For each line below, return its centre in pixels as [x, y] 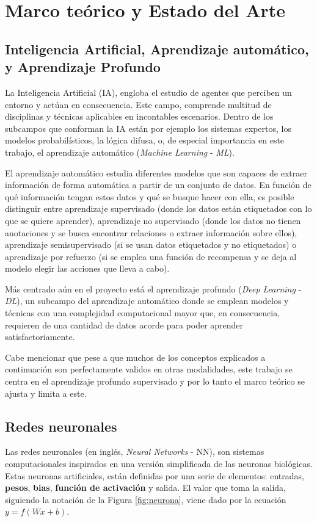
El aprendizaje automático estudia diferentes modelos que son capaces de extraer [156, 172]
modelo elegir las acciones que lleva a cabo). [87, 268]
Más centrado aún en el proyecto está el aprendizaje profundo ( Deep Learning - [153, 288]
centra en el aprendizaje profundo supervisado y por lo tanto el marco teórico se [155, 381]
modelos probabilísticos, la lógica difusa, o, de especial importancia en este [145, 140]
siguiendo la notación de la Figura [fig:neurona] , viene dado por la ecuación [146, 499]
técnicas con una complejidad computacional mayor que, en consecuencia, [143, 313]
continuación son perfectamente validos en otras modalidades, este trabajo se [149, 369]
